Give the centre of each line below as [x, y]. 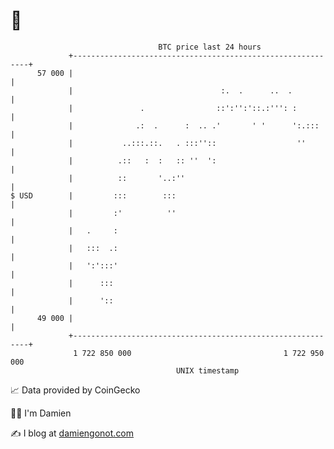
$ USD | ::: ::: [93, 195]
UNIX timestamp [207, 370]
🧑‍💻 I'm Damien [41, 413]
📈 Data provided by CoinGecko [75, 390]
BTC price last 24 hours [210, 47]
